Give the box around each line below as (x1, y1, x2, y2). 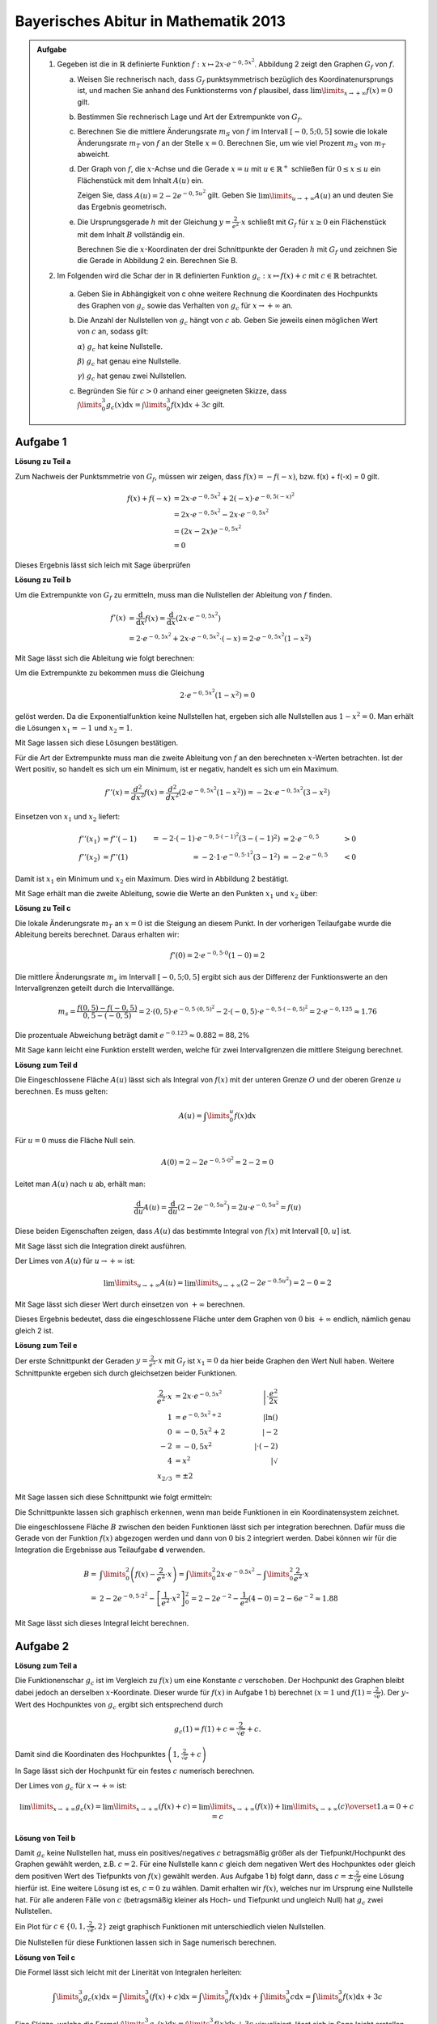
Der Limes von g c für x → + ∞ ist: (15, 1781, 127, 1792)
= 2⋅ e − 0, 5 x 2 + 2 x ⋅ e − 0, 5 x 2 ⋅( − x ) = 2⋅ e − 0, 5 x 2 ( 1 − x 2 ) (128, 631, 312, 644)
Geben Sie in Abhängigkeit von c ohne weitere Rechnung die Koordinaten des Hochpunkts (77, 289, 378, 299)
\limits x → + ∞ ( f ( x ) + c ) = (113, 1802, 198, 1814)
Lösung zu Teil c (15, 904, 71, 913)
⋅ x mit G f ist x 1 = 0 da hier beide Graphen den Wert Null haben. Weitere (155, 1356, 395, 1367)
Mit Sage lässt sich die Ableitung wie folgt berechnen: (15, 653, 195, 663)
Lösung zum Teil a (15, 1660, 78, 1670)
